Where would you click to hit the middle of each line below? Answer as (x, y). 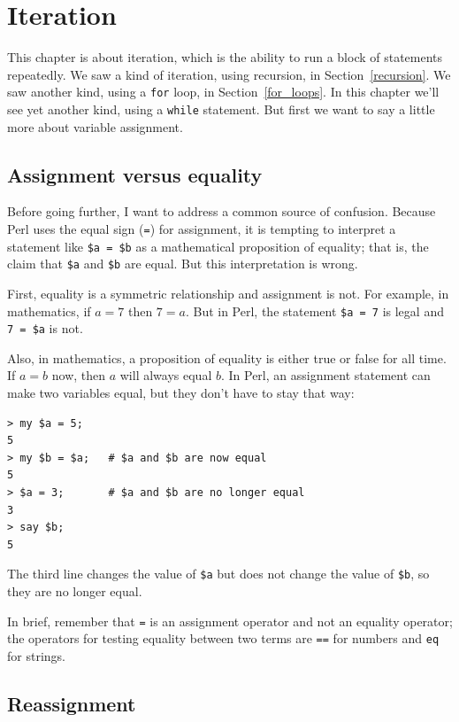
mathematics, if (49, 311)
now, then (79, 375)
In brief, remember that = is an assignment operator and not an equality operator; (230, 621)
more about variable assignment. (95, 126)
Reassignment (72, 703)
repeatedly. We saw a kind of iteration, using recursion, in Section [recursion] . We (229, 74)
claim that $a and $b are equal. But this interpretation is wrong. (183, 264)
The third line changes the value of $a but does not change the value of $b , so (218, 574)
